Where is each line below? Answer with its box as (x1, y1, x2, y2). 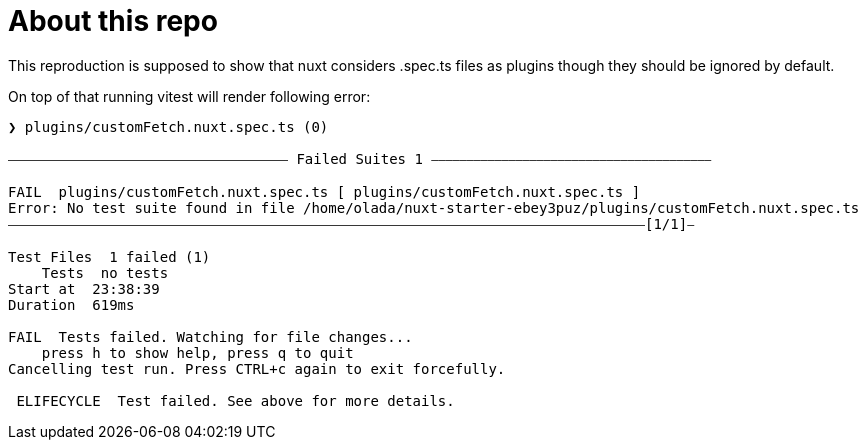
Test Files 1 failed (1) (8, 248, 211, 265)
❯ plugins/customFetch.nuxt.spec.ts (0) (8, 118, 329, 135)
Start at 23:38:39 (8, 280, 160, 297)
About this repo (8, 4, 218, 38)
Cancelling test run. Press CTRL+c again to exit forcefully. (8, 360, 506, 377)
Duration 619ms (8, 296, 135, 313)
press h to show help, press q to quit (41, 344, 354, 361)
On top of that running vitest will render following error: (8, 87, 371, 105)
